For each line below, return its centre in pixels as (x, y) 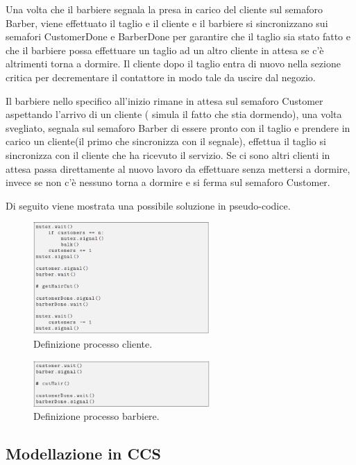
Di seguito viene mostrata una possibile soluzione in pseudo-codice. (148, 205)
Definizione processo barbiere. (96, 416)
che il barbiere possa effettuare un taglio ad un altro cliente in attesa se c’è (165, 50)
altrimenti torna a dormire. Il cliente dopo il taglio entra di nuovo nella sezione (173, 64)
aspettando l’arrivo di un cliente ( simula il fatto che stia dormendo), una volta (174, 114)
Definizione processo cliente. (93, 343)
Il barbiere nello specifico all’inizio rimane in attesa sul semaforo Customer (164, 100)
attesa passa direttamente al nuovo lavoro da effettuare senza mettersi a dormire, (178, 168)
